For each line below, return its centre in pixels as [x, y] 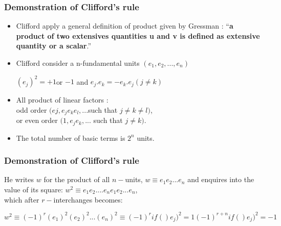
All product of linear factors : [62, 100]
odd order [31, 109]
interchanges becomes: [88, 199]
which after [22, 199]
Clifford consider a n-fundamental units [78, 63]
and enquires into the [221, 179]
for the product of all [77, 179]
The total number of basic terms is [71, 137]
